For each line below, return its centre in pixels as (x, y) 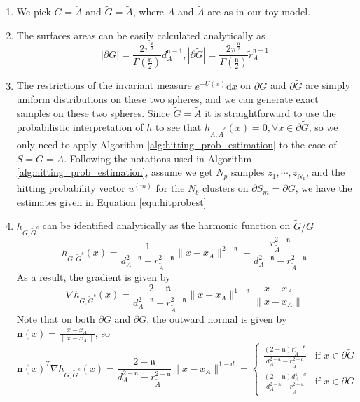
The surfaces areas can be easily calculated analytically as (141, 35)
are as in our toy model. (259, 12)
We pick (34, 12)
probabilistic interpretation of (80, 126)
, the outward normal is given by (217, 319)
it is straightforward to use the (270, 113)
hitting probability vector (71, 188)
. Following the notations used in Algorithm (158, 158)
